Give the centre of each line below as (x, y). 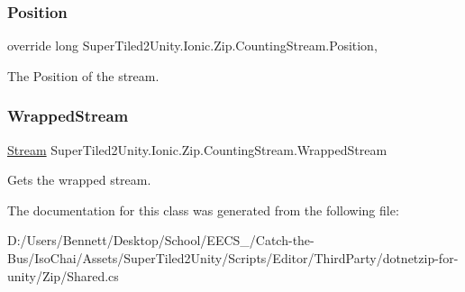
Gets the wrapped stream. (79, 180)
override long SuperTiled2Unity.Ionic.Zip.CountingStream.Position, (192, 46)
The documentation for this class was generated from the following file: (203, 210)
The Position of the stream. (83, 75)
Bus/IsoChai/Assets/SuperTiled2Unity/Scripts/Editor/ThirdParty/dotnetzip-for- (233, 258)
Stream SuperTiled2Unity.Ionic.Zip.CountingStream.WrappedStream (197, 149)
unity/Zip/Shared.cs (63, 275)
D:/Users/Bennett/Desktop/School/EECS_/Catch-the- (161, 240)
